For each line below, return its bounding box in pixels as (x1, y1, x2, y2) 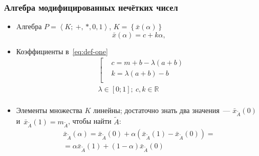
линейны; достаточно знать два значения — (93, 104, 230, 115)
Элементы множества (16, 104, 82, 115)
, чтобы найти (68, 116, 112, 126)
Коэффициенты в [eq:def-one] (16, 46, 108, 56)
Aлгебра (16, 21, 42, 32)
